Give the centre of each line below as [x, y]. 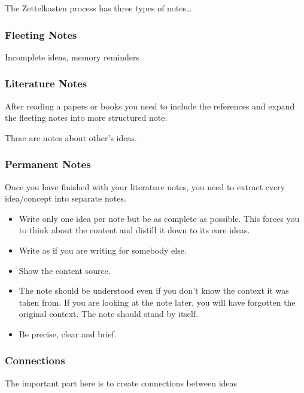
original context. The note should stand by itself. [109, 314]
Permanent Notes [48, 164]
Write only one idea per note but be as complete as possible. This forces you [159, 218]
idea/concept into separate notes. [66, 198]
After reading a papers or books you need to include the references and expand [150, 106]
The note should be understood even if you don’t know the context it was [154, 290]
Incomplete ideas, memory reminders [72, 57]
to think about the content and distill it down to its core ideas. [134, 230]
